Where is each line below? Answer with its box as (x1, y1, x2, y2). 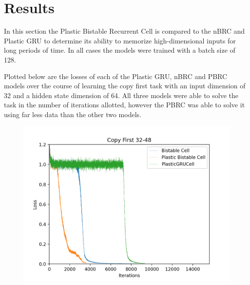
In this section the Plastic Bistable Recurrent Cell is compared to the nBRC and (4, 26, 245, 36)
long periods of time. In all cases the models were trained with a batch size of (4, 45, 235, 55)
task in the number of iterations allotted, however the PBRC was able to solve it (4, 100, 245, 110)
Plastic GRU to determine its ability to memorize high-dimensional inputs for (4, 35, 236, 45)
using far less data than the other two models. (4, 109, 141, 119)
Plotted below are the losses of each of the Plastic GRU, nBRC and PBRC (4, 71, 228, 81)
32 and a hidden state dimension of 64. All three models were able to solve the (4, 90, 239, 100)
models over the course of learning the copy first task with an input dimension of (4, 81, 246, 91)
